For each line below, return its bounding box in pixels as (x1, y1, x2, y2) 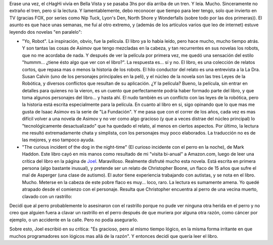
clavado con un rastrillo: (22, 193, 72, 199)
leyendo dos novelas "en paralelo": (9, 29, 82, 35)
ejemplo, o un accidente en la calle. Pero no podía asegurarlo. (9, 217, 139, 223)
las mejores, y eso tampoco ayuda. (22, 137, 95, 143)
